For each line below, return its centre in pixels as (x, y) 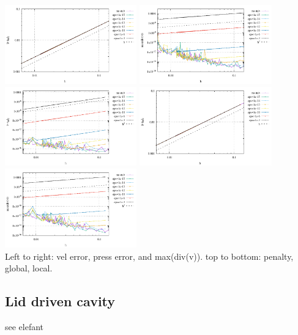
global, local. (29, 268)
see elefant (24, 326)
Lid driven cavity (60, 301)
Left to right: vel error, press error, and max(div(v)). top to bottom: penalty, (149, 256)
